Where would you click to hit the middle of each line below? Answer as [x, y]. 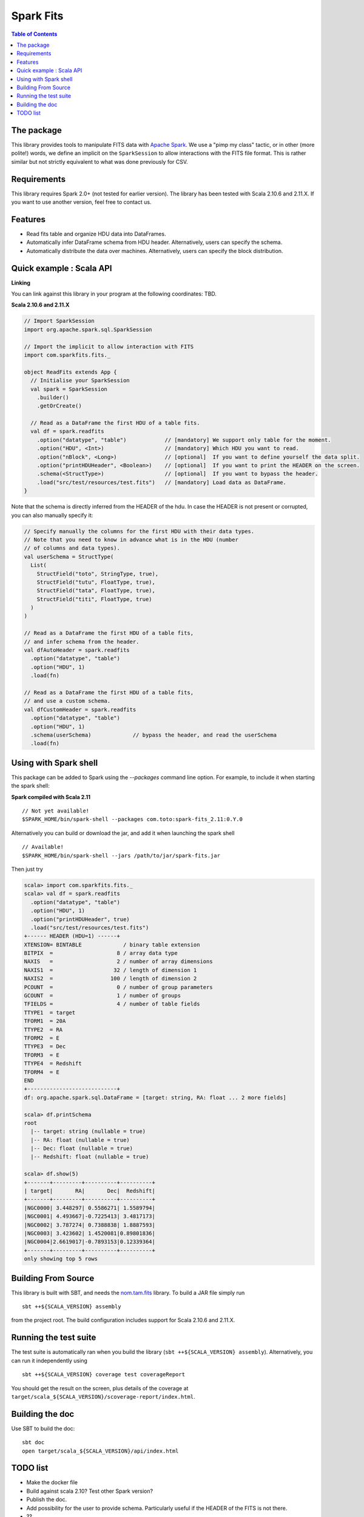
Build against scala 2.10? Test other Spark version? [90, 1491]
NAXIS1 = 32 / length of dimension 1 [110, 970]
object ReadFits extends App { [71, 372]
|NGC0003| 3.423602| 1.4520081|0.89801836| [90, 1233]
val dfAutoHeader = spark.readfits [77, 650]
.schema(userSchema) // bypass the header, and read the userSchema [154, 735]
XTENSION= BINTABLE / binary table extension [112, 944]
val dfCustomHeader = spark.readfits [80, 709]
